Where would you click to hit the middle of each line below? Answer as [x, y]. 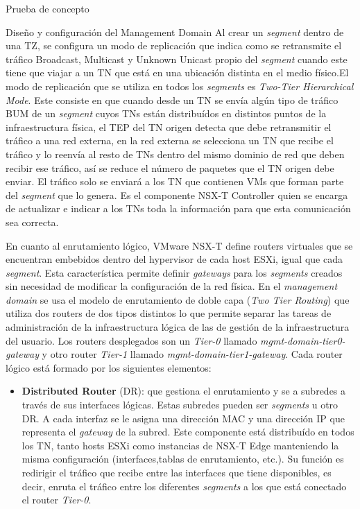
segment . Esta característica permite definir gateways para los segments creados [174, 272]
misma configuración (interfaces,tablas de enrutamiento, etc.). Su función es [183, 459]
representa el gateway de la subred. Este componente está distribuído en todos [188, 432]
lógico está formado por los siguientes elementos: [109, 367]
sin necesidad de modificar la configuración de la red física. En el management [172, 286]
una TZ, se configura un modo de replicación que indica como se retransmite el [174, 45]
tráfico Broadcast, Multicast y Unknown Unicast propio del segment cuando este [177, 59]
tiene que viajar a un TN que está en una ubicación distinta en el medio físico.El [177, 72]
